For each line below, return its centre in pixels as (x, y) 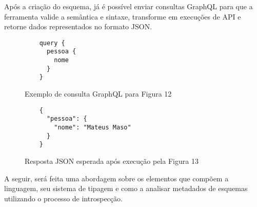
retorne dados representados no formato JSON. (78, 26)
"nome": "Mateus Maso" (93, 127)
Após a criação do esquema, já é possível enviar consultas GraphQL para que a (128, 6)
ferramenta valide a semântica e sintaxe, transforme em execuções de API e (123, 16)
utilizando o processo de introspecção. (63, 198)
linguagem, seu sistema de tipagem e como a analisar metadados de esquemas (126, 188)
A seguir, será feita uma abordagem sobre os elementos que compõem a (116, 178)
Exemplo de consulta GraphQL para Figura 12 (98, 94)
